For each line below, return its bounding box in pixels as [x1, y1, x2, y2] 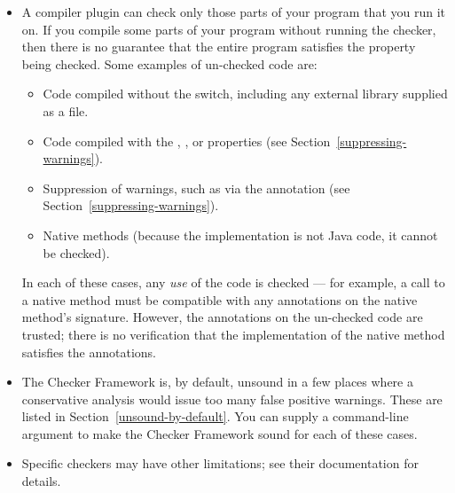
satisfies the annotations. [21, 342, 156, 361]
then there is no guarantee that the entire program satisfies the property [21, 37, 416, 56]
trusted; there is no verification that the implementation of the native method [21, 325, 445, 343]
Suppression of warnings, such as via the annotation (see [43, 178, 350, 197]
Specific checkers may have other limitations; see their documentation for [21, 454, 419, 473]
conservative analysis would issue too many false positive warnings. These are [21, 389, 443, 408]
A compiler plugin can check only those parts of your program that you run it [21, 3, 445, 20]
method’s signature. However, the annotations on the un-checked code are [21, 308, 423, 326]
